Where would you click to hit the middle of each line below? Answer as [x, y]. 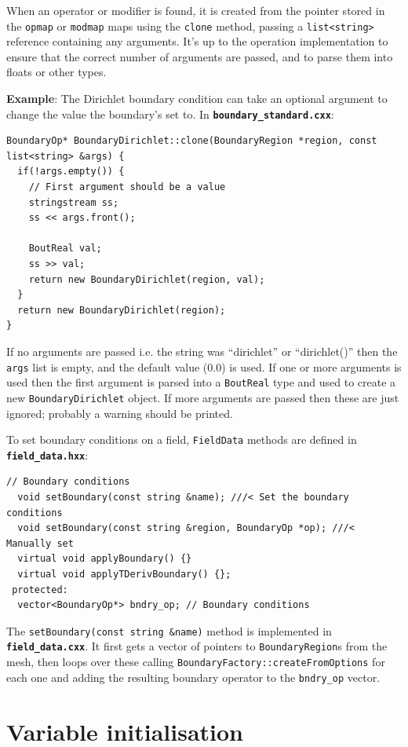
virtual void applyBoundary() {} [105, 559]
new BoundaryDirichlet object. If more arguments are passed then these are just [203, 397]
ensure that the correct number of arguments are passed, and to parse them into [200, 56]
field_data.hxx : [47, 454]
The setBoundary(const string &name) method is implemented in [169, 630]
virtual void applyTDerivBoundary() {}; [124, 575]
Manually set [40, 543]
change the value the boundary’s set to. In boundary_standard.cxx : [170, 114]
